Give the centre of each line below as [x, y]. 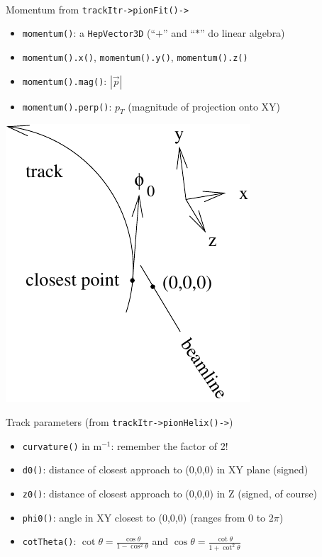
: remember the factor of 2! [170, 445]
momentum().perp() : [67, 106]
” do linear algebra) [243, 33]
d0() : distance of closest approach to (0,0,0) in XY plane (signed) [165, 469]
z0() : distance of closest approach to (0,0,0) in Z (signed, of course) [170, 493]
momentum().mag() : [65, 80]
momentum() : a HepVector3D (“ [89, 33]
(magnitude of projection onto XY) [204, 106]
